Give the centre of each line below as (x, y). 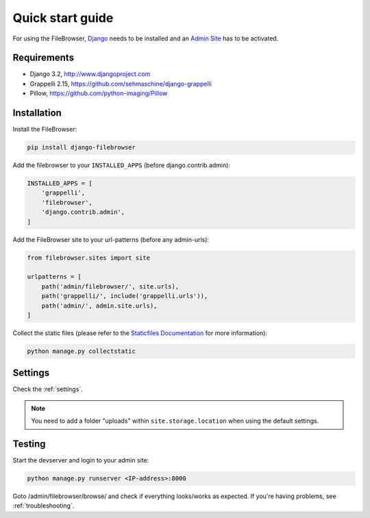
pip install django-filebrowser (82, 148)
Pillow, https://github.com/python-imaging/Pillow (99, 93)
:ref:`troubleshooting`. (44, 506)
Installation (37, 113)
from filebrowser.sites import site (89, 258)
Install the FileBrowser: (45, 129)
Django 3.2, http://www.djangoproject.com (90, 74)
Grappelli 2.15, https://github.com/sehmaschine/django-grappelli (121, 84)
